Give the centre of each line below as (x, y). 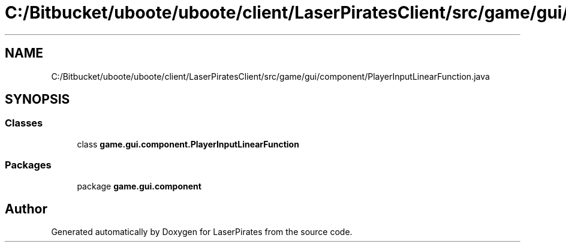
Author (26, 209)
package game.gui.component (139, 186)
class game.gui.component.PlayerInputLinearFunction (188, 144)
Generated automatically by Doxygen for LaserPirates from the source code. (202, 232)
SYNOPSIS (37, 100)
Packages (28, 165)
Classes (24, 123)
